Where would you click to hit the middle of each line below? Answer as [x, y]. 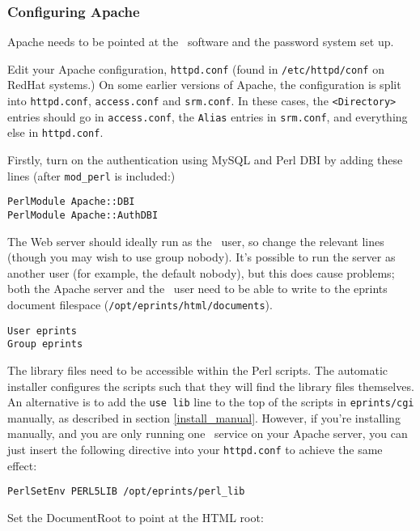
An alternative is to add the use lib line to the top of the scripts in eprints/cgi [211, 402]
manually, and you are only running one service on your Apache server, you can [208, 433]
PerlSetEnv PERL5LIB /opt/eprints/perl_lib [126, 492]
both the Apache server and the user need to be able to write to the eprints [197, 289]
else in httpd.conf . [55, 132]
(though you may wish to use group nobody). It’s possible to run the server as [202, 257]
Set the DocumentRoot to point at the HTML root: [136, 517]
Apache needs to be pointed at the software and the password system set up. [201, 42]
